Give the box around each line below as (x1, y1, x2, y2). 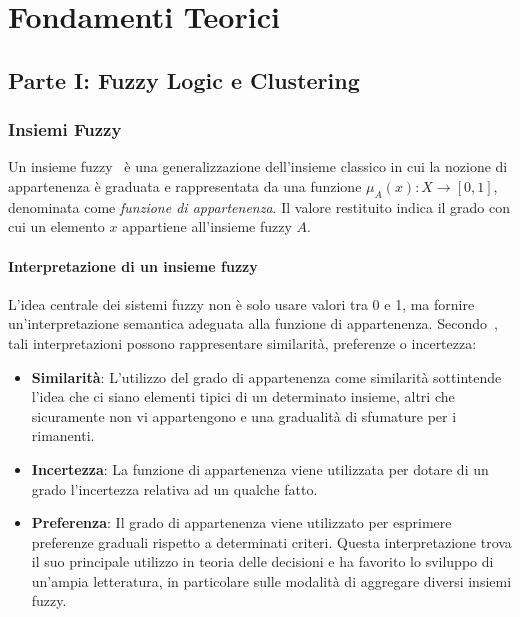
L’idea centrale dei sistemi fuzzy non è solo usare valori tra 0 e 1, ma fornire (8, 293, 475, 314)
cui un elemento (8, 216, 105, 237)
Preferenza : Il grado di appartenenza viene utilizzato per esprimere (31, 512, 452, 533)
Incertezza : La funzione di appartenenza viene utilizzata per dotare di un (31, 458, 489, 479)
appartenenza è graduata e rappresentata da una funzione (8, 175, 362, 196)
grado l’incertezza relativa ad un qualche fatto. (31, 478, 318, 499)
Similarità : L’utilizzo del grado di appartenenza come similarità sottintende (31, 366, 502, 387)
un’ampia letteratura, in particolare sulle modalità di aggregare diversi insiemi (31, 570, 512, 591)
